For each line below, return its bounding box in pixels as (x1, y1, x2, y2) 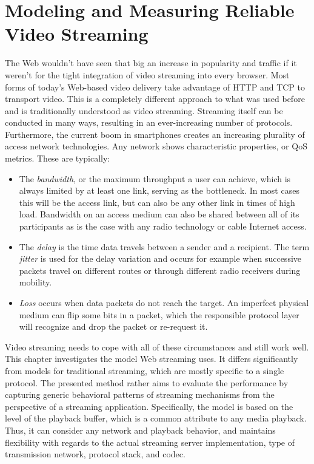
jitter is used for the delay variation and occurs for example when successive (19, 252, 302, 265)
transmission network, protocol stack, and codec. (5, 448, 185, 460)
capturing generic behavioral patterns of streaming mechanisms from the (5, 388, 275, 401)
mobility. (19, 276, 52, 288)
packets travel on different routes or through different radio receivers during (19, 264, 301, 276)
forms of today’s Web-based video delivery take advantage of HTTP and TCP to (5, 80, 305, 93)
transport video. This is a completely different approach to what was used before (5, 92, 305, 105)
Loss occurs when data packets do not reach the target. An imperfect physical (19, 296, 309, 309)
